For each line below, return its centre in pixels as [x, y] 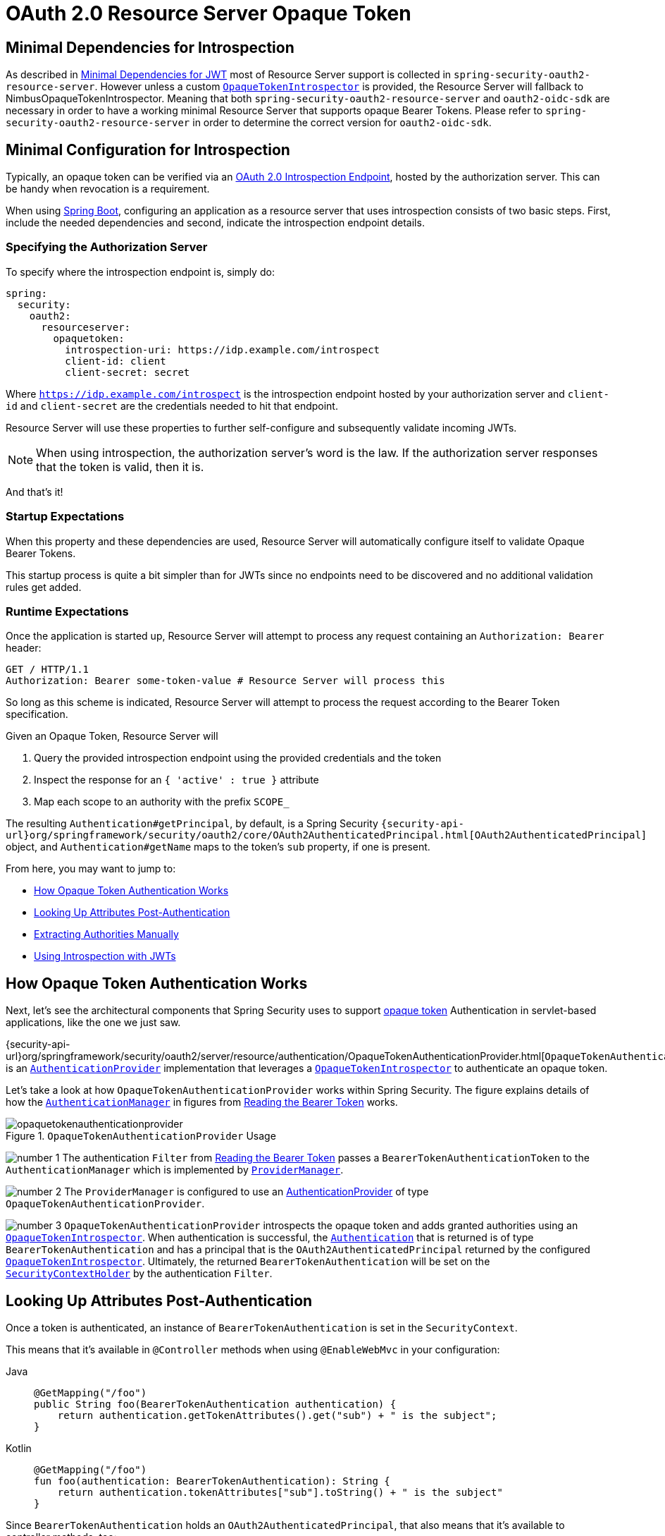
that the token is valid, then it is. [120, 467]
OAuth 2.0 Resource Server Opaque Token [209, 13]
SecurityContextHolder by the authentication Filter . [139, 1274]
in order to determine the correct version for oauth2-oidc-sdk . [342, 123]
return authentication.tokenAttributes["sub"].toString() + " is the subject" [280, 1492]
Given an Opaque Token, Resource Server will [112, 736]
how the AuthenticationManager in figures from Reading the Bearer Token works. [202, 1102]
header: [24, 648]
